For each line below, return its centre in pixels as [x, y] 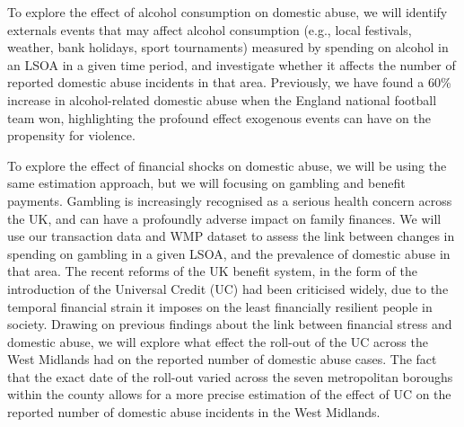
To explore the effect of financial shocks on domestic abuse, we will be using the [227, 165]
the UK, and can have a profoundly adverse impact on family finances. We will [224, 218]
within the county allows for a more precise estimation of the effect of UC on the [229, 394]
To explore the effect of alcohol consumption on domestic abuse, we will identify [228, 12]
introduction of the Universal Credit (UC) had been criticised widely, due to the [228, 288]
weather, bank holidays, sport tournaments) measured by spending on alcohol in [228, 47]
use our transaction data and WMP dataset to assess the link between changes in [231, 236]
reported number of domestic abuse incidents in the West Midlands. [194, 412]
